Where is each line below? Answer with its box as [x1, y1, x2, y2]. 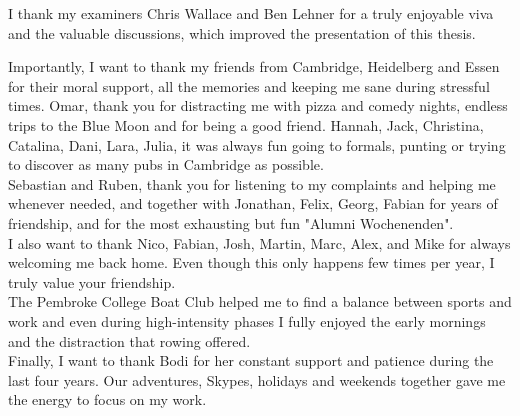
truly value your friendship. [8, 271, 176, 292]
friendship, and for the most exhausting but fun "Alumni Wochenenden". [8, 212, 454, 233]
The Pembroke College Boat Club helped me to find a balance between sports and [8, 291, 512, 312]
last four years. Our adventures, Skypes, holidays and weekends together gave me [8, 369, 506, 390]
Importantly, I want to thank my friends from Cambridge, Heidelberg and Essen [8, 56, 500, 77]
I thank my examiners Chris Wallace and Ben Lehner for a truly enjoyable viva [8, 3, 494, 23]
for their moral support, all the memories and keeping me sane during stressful [8, 75, 490, 96]
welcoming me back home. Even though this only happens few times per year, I [8, 252, 495, 273]
